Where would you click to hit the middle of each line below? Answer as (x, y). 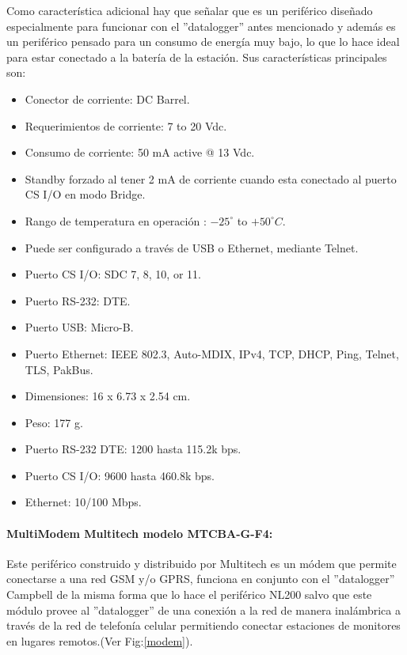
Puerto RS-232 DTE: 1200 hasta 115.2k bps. (133, 449)
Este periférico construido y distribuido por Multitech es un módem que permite (202, 563)
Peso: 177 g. (54, 422)
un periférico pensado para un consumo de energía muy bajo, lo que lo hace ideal (203, 42)
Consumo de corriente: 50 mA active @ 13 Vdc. (140, 152)
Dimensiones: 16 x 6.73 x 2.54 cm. (108, 396)
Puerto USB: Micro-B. (79, 327)
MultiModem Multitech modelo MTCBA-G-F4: (140, 533)
